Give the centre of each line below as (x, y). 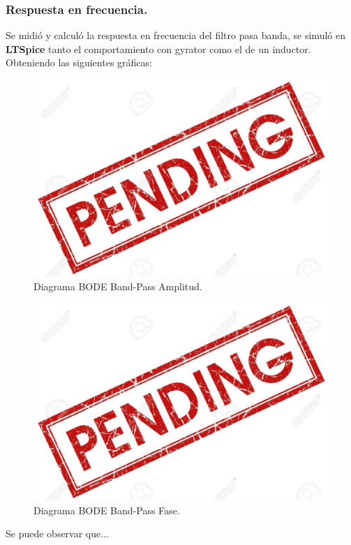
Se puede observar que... (57, 533)
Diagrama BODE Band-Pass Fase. (107, 510)
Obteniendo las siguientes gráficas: (79, 62)
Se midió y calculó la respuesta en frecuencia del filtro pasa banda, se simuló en (175, 35)
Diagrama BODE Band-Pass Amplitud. (118, 286)
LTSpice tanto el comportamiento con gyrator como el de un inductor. (158, 48)
